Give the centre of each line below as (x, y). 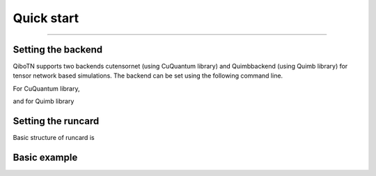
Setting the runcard (56, 121)
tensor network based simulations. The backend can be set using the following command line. (148, 76)
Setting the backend (58, 50)
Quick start (46, 18)
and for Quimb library (44, 101)
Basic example (45, 157)
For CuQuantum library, (46, 88)
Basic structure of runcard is (54, 138)
